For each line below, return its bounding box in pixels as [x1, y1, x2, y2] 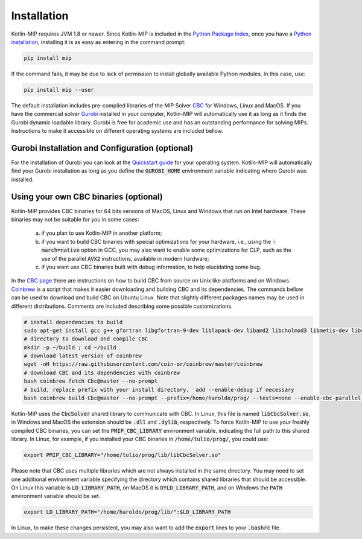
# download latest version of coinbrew [24, 352, 142, 359]
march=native [41, 247, 80, 254]
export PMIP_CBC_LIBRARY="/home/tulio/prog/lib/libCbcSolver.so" [24, 451, 221, 459]
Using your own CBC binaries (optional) [11, 191, 163, 202]
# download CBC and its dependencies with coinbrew [24, 369, 180, 376]
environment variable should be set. [11, 493, 101, 500]
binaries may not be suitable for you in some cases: [11, 216, 139, 223]
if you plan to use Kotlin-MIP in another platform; [41, 229, 162, 237]
